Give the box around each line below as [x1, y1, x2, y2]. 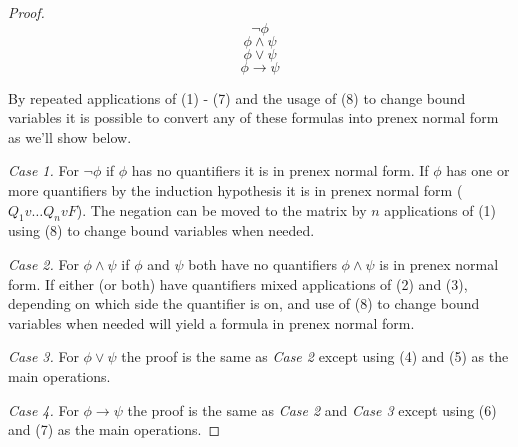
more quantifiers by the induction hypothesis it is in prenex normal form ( [8, 179, 463, 200]
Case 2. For [8, 253, 79, 274]
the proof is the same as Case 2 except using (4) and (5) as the [121, 346, 509, 367]
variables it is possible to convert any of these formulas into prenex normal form [8, 107, 499, 128]
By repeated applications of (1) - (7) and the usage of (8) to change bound [8, 87, 466, 108]
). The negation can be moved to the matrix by [76, 199, 367, 220]
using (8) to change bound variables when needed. [8, 220, 315, 241]
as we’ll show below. [8, 126, 132, 147]
